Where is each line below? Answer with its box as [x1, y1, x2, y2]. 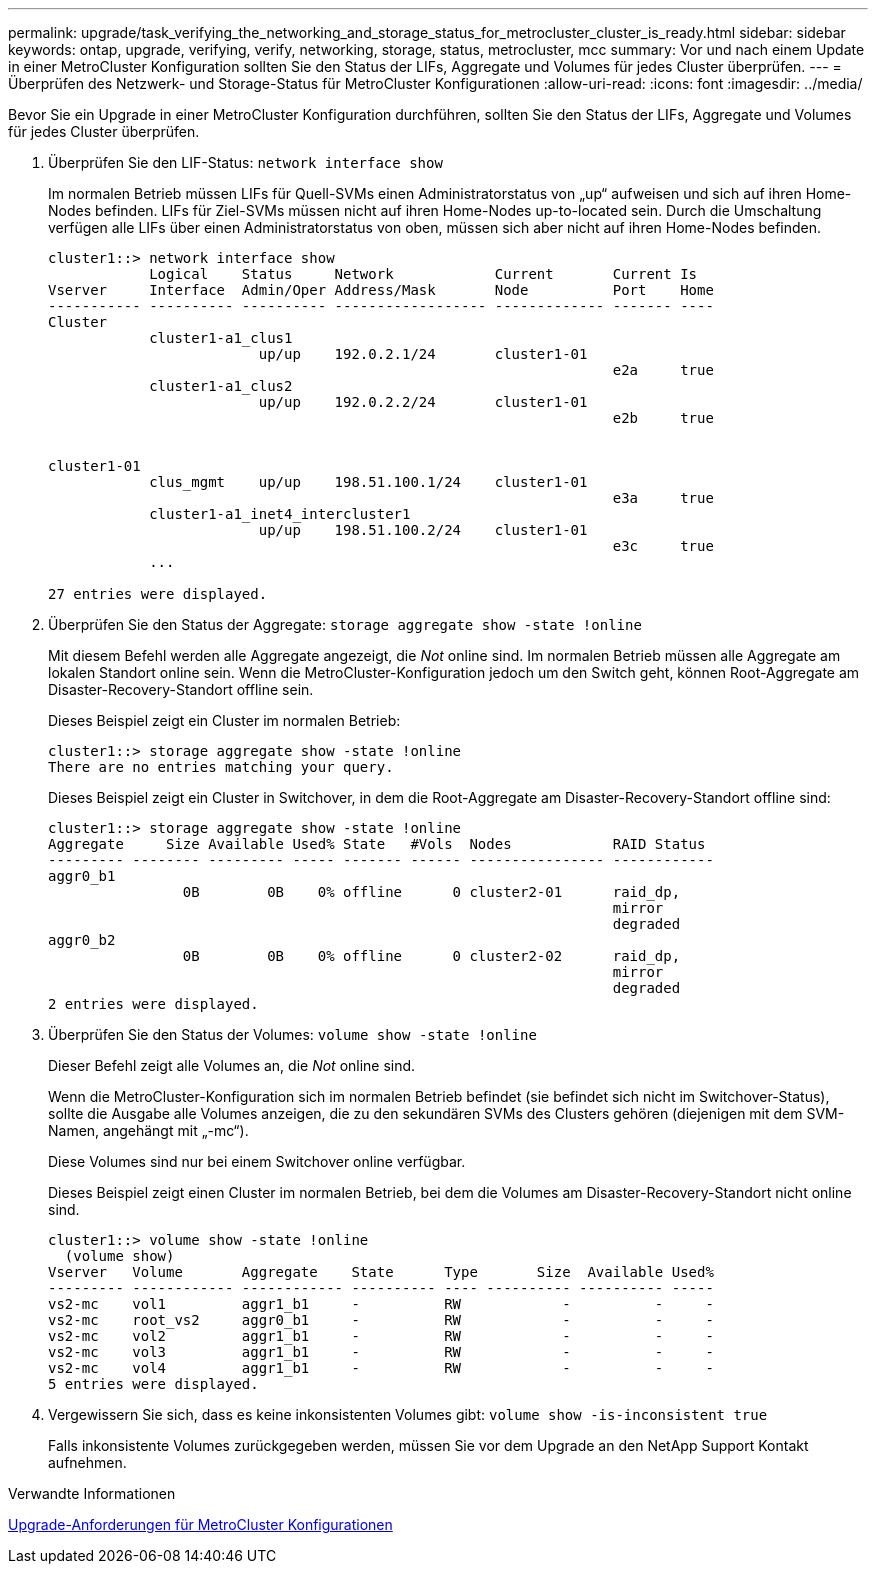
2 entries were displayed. [48, 996, 259, 1012]
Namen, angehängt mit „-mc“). [48, 1122, 249, 1139]
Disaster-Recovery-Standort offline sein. [48, 681, 314, 698]
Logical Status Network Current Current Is [149, 266, 698, 282]
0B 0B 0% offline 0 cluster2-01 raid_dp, [182, 884, 681, 900]
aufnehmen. [48, 1454, 127, 1471]
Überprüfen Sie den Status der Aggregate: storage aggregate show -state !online [48, 616, 642, 633]
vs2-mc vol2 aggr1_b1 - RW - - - [48, 1328, 714, 1344]
